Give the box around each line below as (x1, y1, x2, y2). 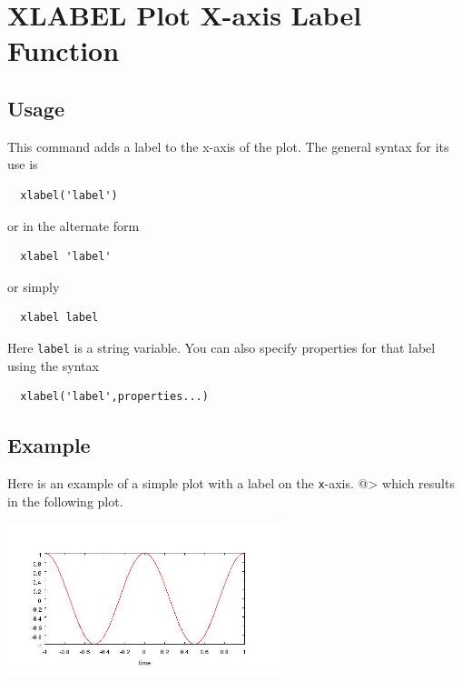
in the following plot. (7, 491, 123, 510)
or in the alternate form (7, 216, 140, 235)
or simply (7, 276, 60, 296)
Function (7, 32, 120, 69)
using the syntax (7, 356, 99, 375)
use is (7, 155, 38, 174)
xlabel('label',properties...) (20, 390, 209, 404)
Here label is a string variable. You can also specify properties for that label (7, 337, 436, 356)
